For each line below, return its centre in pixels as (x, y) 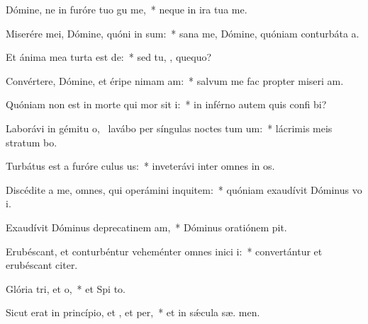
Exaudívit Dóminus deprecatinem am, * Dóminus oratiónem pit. (146, 227)
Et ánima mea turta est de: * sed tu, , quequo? (109, 57)
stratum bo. (32, 142)
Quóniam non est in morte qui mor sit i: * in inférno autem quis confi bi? (166, 104)
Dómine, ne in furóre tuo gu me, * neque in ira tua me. (127, 9)
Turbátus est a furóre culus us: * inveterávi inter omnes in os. (140, 166)
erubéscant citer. (42, 265)
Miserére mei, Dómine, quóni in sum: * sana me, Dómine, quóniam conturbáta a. (183, 33)
